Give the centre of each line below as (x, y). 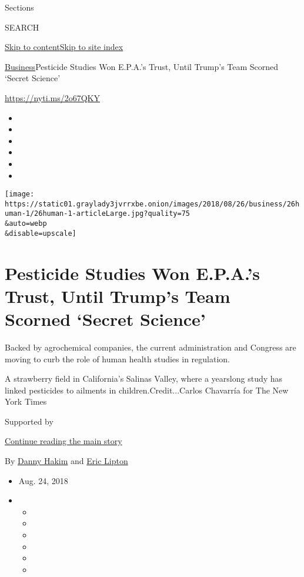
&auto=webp (26, 224)
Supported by (29, 421)
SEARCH (22, 27)
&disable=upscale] (41, 233)
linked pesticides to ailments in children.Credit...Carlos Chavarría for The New (147, 390)
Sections (19, 7)
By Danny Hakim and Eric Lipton (66, 461)
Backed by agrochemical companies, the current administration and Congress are (151, 347)
